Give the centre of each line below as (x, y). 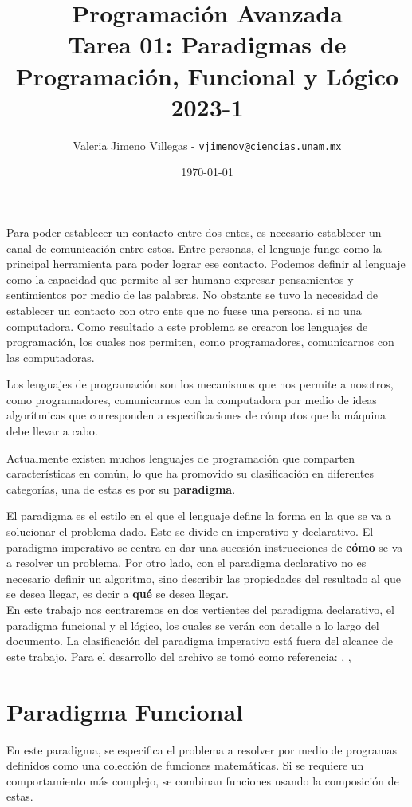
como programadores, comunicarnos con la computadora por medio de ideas (192, 399)
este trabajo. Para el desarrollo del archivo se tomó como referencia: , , (179, 656)
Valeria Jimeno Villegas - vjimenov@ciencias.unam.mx (207, 145)
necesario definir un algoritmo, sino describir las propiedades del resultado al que (204, 578)
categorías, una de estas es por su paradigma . (121, 488)
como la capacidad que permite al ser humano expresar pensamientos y (180, 279)
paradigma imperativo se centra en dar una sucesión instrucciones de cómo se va (205, 547)
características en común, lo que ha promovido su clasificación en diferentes (190, 473)
